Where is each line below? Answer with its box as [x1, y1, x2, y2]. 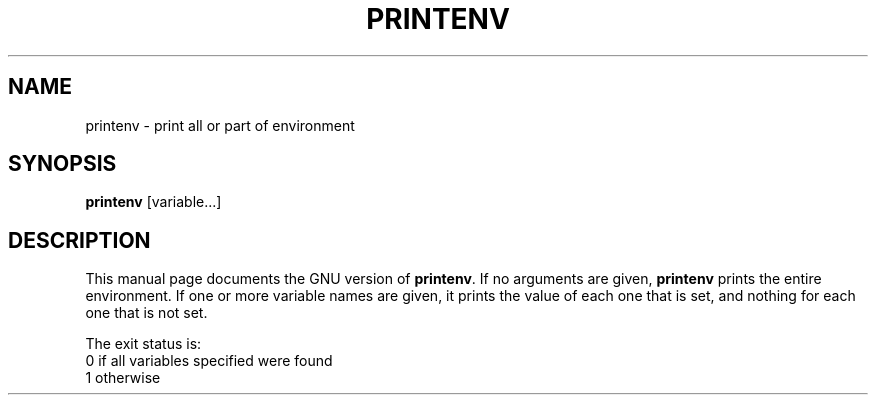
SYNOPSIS [8, 151, 117, 177]
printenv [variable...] [85, 193, 222, 211]
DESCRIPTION [8, 227, 151, 253]
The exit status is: [85, 335, 202, 353]
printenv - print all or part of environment [85, 116, 355, 134]
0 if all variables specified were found [85, 352, 333, 370]
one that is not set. [85, 304, 208, 322]
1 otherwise [85, 369, 161, 387]
